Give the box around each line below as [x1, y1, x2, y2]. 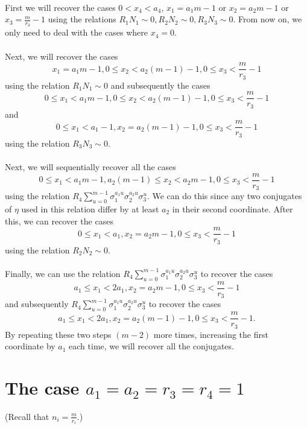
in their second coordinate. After [172, 203, 293, 215]
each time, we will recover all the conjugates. [69, 340, 234, 352]
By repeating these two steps [5, 328, 112, 340]
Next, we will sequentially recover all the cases [5, 160, 176, 173]
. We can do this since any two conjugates [147, 189, 302, 202]
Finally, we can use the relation [5, 267, 121, 279]
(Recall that [5, 410, 49, 422]
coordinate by [5, 340, 55, 352]
